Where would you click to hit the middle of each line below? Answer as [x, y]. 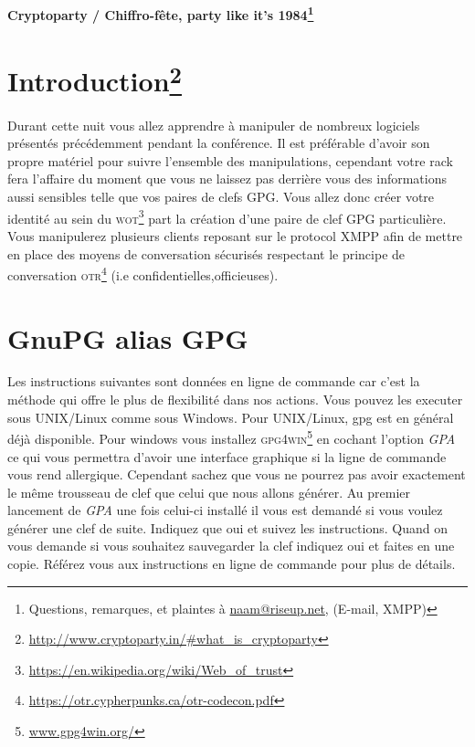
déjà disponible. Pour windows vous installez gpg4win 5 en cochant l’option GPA [232, 437]
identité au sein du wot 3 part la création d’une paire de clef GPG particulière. [227, 216]
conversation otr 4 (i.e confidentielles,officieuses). [143, 274]
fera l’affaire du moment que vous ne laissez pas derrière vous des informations [227, 179]
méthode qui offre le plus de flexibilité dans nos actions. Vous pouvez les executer [235, 400]
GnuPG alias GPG [128, 337]
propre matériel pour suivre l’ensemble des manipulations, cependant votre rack [230, 160]
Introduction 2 [95, 79]
